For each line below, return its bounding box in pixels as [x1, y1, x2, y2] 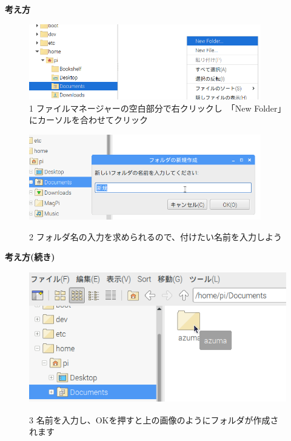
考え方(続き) [5, 251, 55, 263]
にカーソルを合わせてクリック [29, 113, 148, 126]
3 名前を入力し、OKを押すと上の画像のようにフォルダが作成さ [29, 413, 279, 426]
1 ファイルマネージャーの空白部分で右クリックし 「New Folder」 [29, 101, 286, 114]
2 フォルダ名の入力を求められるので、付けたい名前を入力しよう [29, 230, 283, 243]
